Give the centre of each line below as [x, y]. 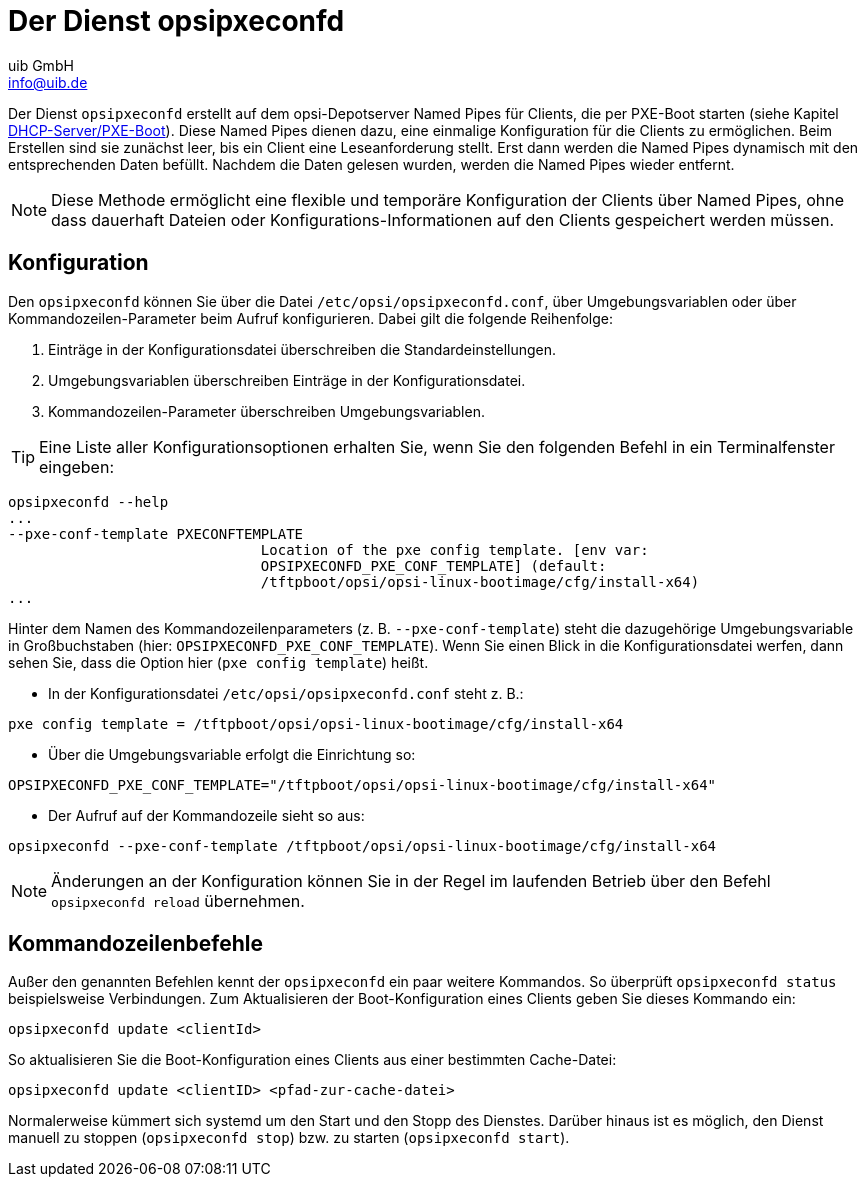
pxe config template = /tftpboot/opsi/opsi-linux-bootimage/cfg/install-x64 [316, 723]
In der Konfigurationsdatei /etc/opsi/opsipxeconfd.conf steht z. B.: [286, 693]
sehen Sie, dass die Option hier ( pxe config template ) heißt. [218, 662]
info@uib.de [48, 82]
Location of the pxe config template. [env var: [454, 549]
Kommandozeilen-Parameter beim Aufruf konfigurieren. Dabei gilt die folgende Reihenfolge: [311, 318]
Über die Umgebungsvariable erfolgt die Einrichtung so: [232, 754]
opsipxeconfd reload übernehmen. [178, 900]
